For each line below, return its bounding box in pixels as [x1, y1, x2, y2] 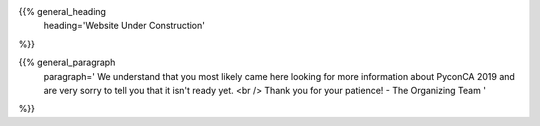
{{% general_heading [18, 6, 107, 17]
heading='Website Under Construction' [43, 20, 205, 32]
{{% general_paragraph [18, 56, 116, 69]
